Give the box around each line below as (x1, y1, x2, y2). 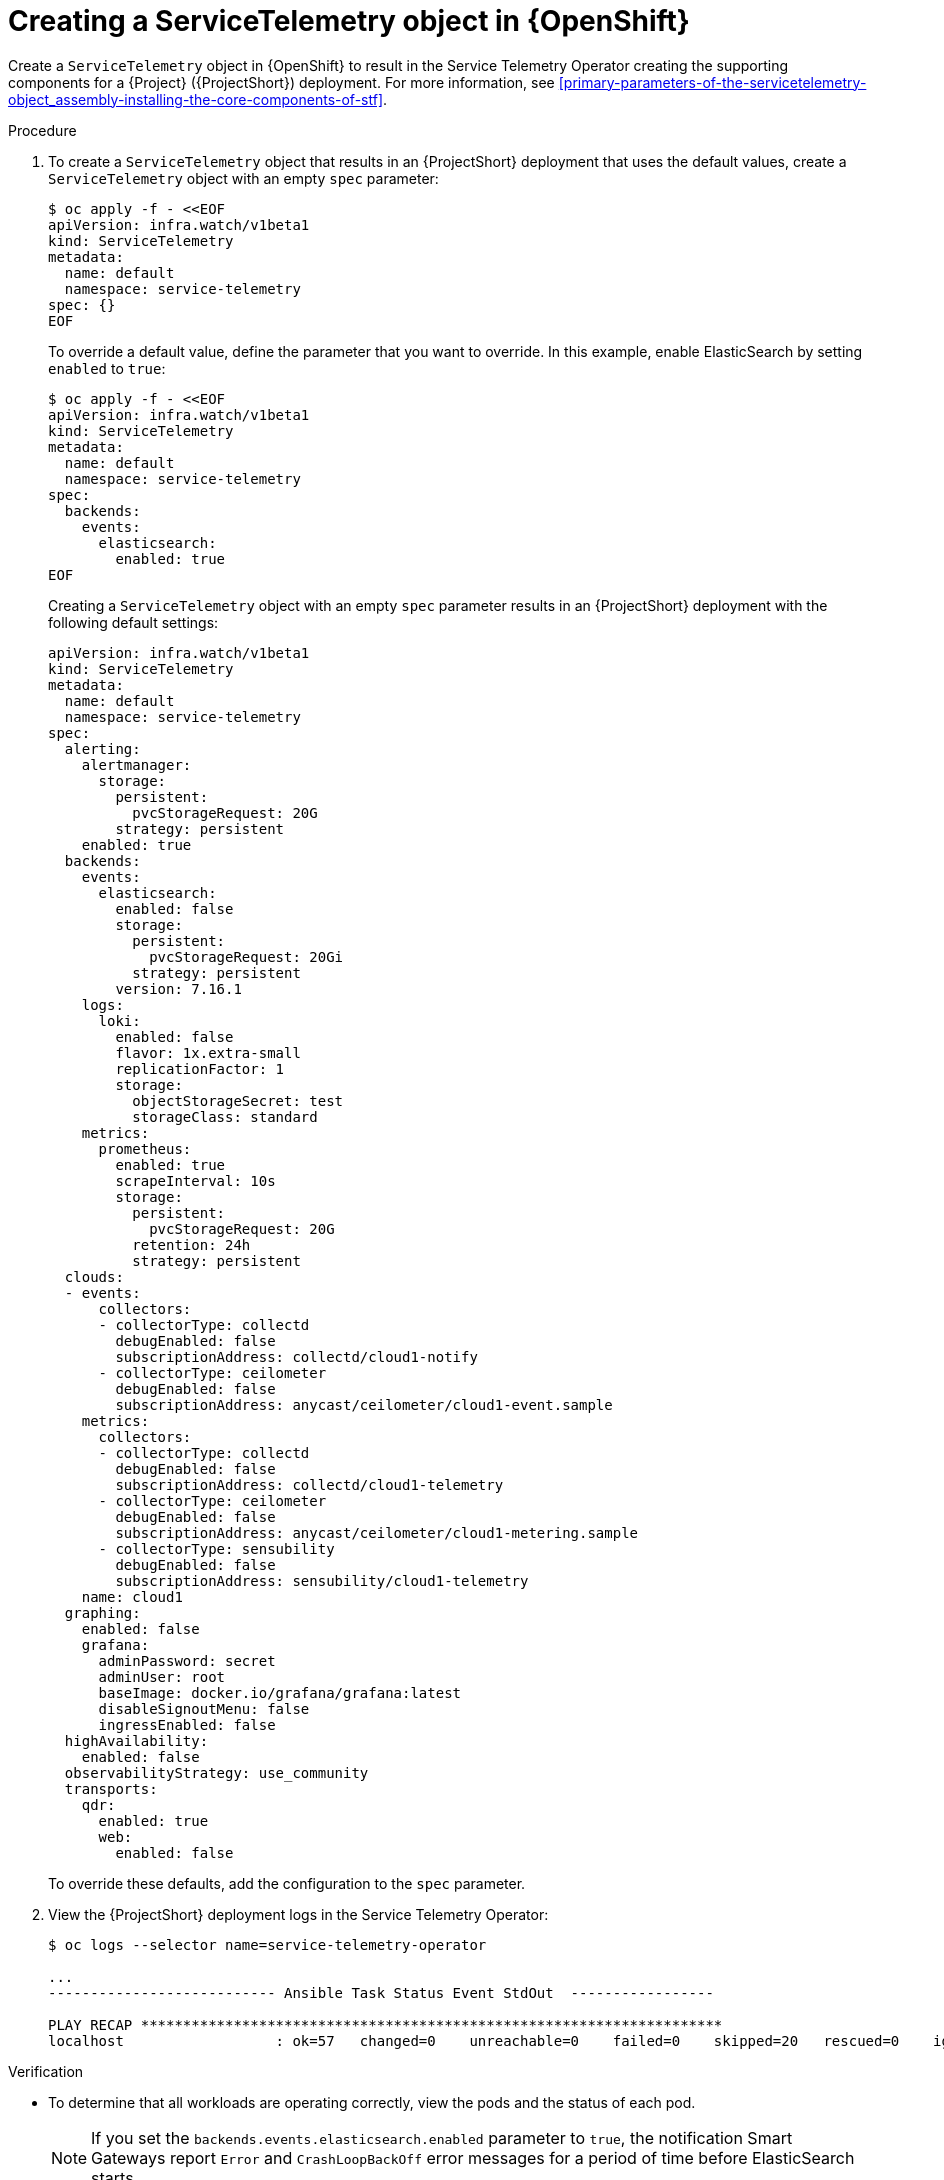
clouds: (64, 1268, 124, 1285)
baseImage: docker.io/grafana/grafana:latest (98, 1684, 462, 1701)
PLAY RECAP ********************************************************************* (48, 2016, 723, 2033)
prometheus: (98, 1140, 192, 1157)
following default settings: (48, 613, 219, 631)
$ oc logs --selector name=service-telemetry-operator (48, 1936, 487, 1953)
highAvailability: (64, 1732, 209, 1749)
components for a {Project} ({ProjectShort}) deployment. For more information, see (8, 73, 555, 91)
